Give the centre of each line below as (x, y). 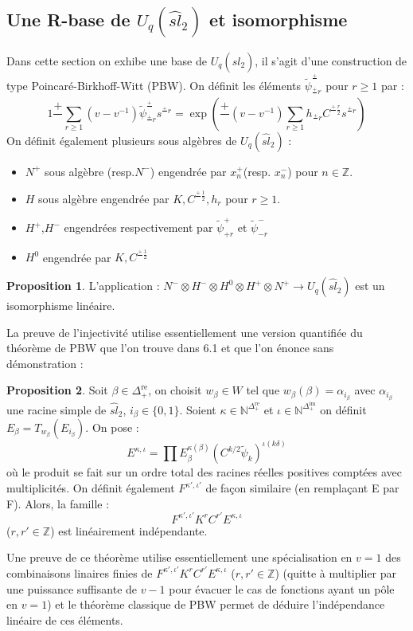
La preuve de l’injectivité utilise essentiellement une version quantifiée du (185, 332)
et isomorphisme (279, 20)
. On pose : (112, 427)
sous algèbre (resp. (90, 171)
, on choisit (175, 390)
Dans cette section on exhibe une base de (107, 60)
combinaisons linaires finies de (80, 572)
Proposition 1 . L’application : (83, 286)
